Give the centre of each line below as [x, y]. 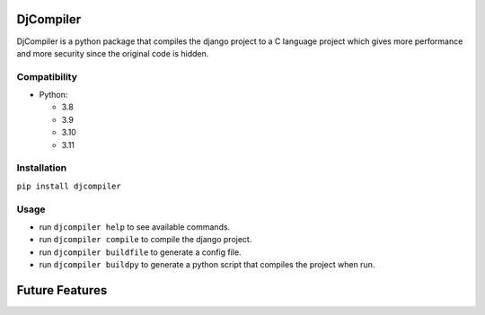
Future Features [62, 290]
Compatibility [47, 76]
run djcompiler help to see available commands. [135, 227]
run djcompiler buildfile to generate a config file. [140, 252]
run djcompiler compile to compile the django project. [145, 240]
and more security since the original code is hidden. [113, 53]
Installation [42, 168]
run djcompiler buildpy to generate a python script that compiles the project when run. [207, 265]
